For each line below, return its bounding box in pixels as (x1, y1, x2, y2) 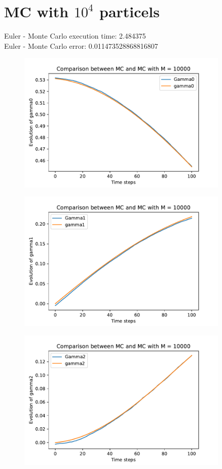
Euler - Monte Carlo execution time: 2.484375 (4, 30, 146, 41)
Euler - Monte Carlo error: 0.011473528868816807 (4, 40, 158, 51)
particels (99, 1, 160, 22)
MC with (4, 1, 69, 22)
